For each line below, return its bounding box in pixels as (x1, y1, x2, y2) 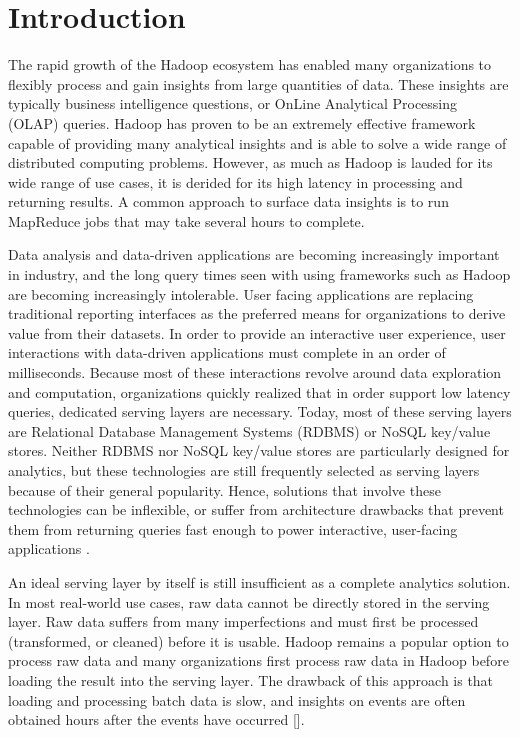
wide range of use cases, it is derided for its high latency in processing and (8, 171, 463, 192)
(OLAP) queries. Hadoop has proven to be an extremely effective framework (8, 112, 476, 133)
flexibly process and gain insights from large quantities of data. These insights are (8, 73, 509, 94)
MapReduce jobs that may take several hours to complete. (8, 210, 365, 231)
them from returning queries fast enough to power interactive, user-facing (8, 518, 458, 539)
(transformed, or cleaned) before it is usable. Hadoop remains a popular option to (8, 630, 509, 651)
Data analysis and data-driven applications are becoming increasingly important (8, 244, 500, 265)
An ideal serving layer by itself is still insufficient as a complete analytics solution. (8, 571, 511, 592)
